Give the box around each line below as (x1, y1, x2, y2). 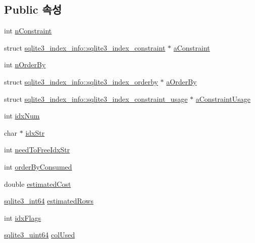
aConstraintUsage (195, 93, 251, 104)
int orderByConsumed (4, 161, 72, 172)
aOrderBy (166, 76, 197, 87)
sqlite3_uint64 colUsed (4, 229, 75, 240)
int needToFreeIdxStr (4, 144, 70, 155)
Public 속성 (4, 2, 62, 17)
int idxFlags (4, 212, 41, 223)
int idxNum (4, 110, 40, 121)
